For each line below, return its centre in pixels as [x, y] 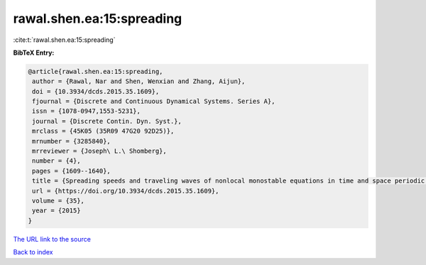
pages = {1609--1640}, [72, 171]
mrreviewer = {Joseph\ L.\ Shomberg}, [99, 151]
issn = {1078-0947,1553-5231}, [87, 111]
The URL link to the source [52, 239]
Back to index [33, 252]
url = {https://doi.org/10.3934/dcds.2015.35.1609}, [126, 191]
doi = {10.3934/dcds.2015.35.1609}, [96, 91]
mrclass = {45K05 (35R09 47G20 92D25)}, [103, 131]
